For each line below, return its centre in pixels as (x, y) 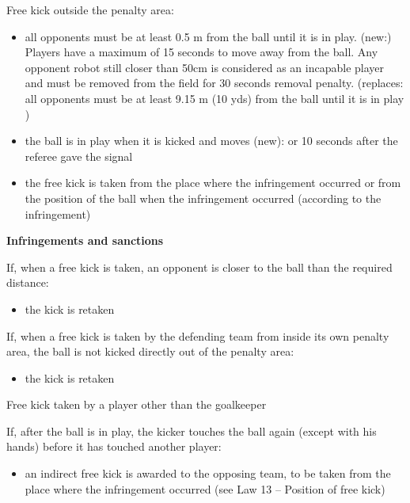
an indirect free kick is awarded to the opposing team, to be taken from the (208, 473)
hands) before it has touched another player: (114, 446)
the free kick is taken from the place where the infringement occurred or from (213, 183)
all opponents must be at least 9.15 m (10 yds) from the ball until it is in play (214, 98)
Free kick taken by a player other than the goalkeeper (137, 404)
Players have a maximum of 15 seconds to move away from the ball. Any (201, 52)
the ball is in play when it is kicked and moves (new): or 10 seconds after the (211, 141)
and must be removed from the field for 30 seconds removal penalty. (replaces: (214, 83)
